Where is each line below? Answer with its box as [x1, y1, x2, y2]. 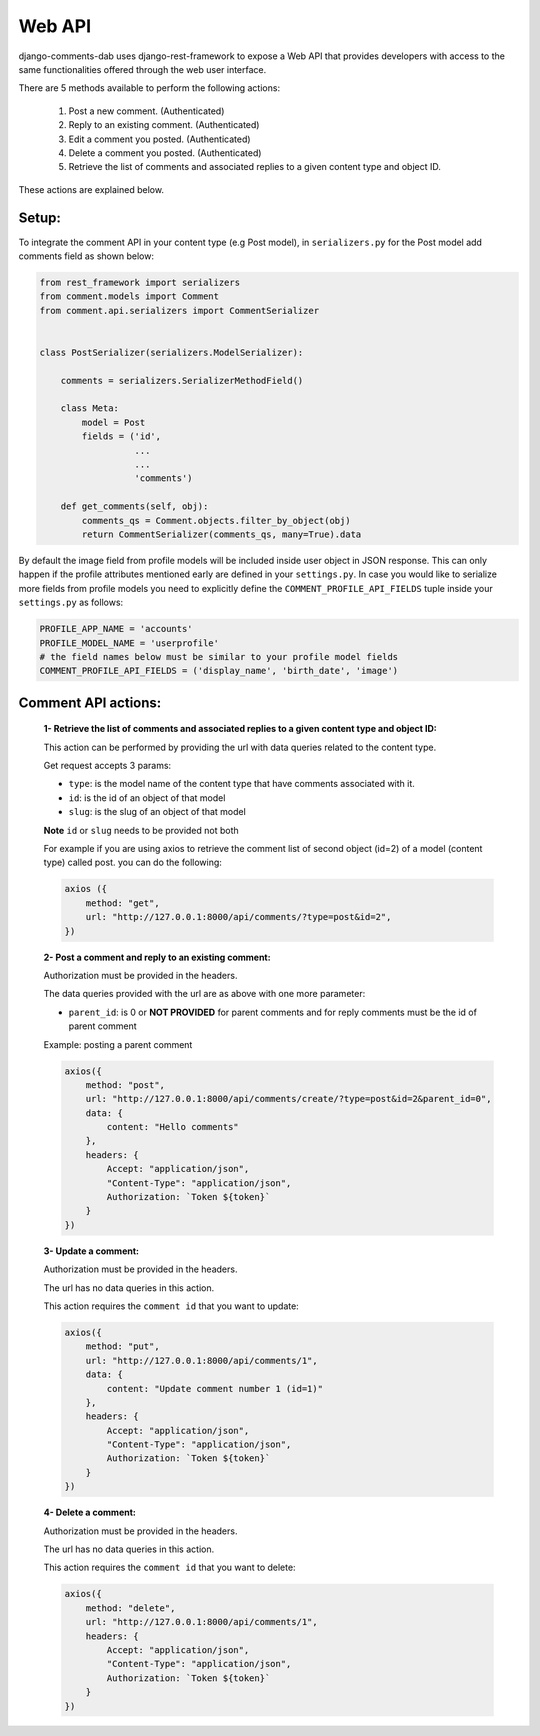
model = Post [81, 416, 146, 428]
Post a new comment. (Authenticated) [68, 105, 225, 117]
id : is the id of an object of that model [68, 791, 226, 804]
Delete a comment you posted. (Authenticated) [68, 146, 262, 159]
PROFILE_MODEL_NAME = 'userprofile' [39, 637, 220, 649]
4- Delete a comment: [43, 1506, 137, 1519]
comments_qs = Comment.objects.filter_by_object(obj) [81, 515, 351, 526]
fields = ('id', [81, 431, 162, 442]
